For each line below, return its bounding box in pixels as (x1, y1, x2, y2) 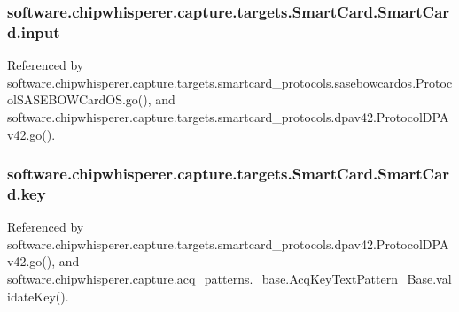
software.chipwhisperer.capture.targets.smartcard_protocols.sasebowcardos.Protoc (7, 72, 453, 91)
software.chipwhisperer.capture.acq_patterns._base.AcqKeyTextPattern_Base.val (7, 270, 452, 288)
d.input (7, 20, 60, 42)
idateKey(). (7, 286, 69, 305)
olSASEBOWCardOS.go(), (7, 90, 152, 109)
